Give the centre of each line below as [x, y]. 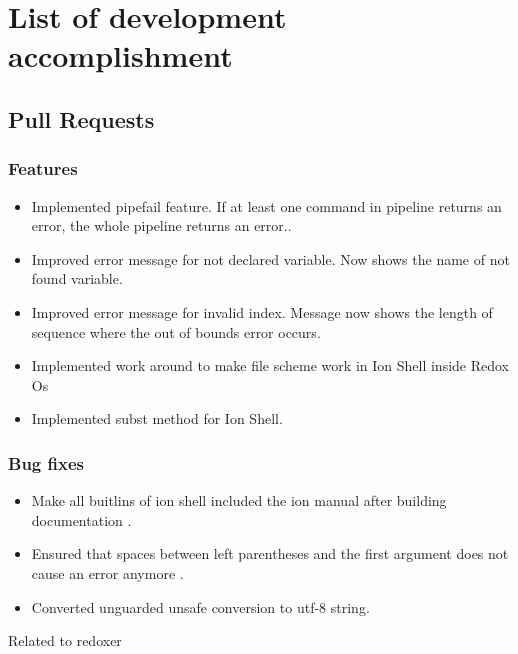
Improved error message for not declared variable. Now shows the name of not [270, 258]
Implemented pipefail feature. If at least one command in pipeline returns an [266, 205]
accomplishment [120, 55]
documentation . [81, 519]
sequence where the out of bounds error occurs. [176, 331]
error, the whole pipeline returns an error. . [161, 225]
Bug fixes [46, 462]
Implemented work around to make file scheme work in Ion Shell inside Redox [270, 365]
